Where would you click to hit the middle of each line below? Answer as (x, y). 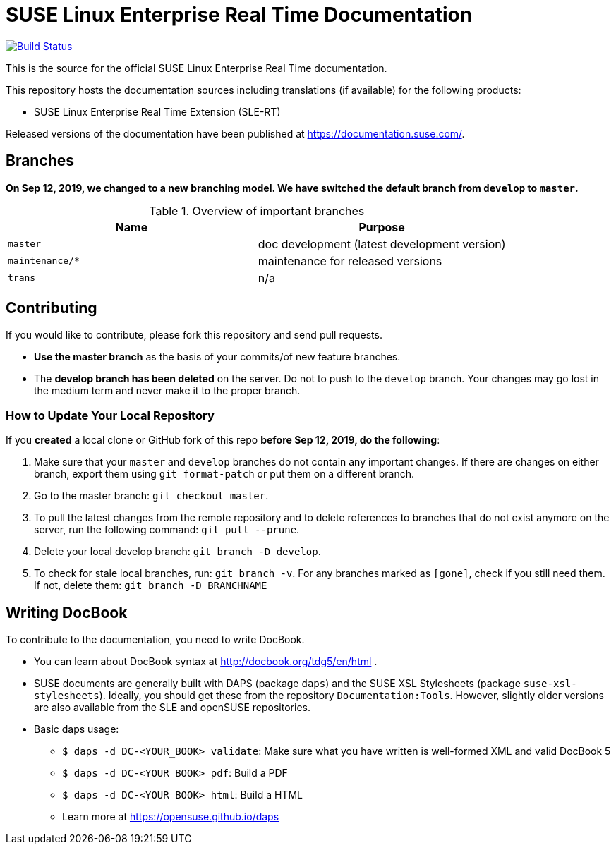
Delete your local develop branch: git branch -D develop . (177, 552)
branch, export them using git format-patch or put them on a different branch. (224, 474)
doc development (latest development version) (382, 244)
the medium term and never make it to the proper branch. (167, 391)
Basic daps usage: (77, 729)
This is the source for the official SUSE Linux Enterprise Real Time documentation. (197, 68)
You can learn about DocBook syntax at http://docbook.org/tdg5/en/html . (206, 662)
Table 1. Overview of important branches (257, 211)
